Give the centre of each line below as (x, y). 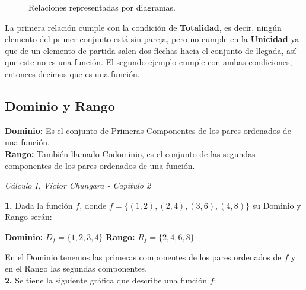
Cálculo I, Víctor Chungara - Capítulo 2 (78, 185)
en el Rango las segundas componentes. (76, 268)
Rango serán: (28, 217)
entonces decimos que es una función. (72, 73)
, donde (93, 205)
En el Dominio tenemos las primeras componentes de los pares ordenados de (143, 256)
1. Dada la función (39, 205)
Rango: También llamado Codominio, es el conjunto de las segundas (130, 153)
